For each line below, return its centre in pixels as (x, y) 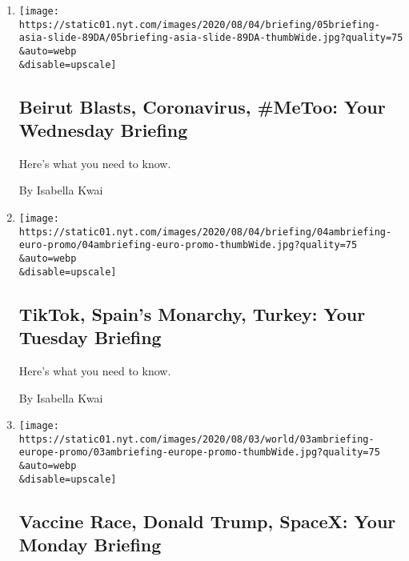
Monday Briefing (90, 545)
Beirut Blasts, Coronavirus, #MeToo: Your (202, 106)
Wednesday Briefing (103, 130)
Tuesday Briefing (90, 337)
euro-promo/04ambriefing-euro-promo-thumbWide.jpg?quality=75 (188, 245)
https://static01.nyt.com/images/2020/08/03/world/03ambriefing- (196, 439)
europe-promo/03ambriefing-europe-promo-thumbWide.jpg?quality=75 (199, 453)
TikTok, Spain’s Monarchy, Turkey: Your (192, 313)
